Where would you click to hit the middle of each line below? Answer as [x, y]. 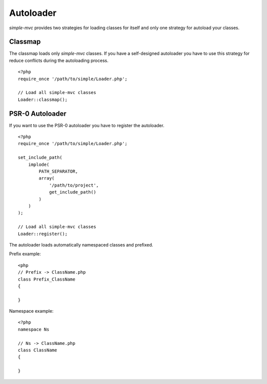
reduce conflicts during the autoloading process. [59, 60]
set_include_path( [40, 158]
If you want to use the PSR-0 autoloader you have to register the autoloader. [87, 125]
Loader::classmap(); [43, 99]
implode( [39, 164]
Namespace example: [31, 311]
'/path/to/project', [74, 185]
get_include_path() [73, 192]
